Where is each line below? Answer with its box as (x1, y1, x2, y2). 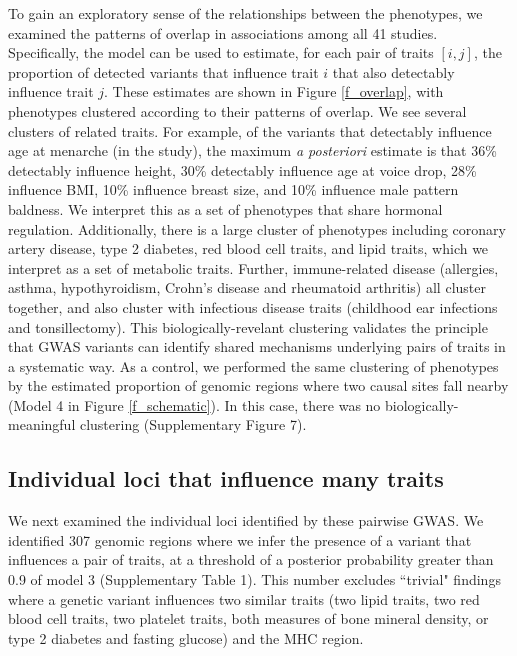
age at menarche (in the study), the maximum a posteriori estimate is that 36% (8, 140, 497, 161)
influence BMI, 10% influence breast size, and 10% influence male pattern (8, 179, 459, 200)
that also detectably (332, 61, 455, 82)
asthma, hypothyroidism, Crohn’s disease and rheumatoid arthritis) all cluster (8, 277, 486, 298)
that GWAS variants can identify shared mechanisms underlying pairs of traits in (8, 336, 506, 357)
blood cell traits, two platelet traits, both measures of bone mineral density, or (8, 608, 489, 629)
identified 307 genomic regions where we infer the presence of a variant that (8, 529, 472, 550)
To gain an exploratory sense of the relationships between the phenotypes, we (8, 3, 483, 23)
